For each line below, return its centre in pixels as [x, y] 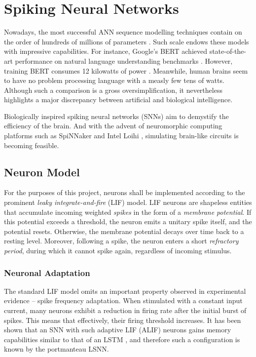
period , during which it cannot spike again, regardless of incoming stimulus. [118, 251]
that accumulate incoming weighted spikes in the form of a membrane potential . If [128, 212]
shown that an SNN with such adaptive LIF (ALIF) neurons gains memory [118, 330]
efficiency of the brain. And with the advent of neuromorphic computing [113, 126]
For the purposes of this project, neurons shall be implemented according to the [125, 192]
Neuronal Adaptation [47, 272]
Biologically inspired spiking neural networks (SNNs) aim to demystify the [116, 116]
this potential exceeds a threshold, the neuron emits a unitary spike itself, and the [128, 221]
